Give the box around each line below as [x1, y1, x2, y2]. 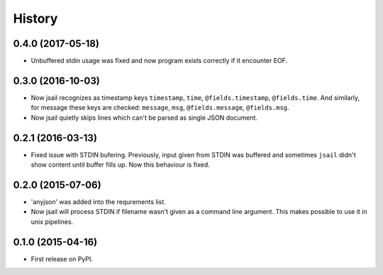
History [13, 11, 58, 26]
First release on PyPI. [30, 254, 94, 263]
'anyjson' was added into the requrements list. [30, 197, 166, 206]
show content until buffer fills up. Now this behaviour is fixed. [30, 160, 211, 169]
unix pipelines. [30, 217, 74, 226]
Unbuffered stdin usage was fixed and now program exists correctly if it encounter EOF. [30, 57, 288, 65]
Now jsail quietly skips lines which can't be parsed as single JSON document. [30, 113, 258, 122]
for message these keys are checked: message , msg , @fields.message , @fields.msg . [30, 103, 290, 112]
